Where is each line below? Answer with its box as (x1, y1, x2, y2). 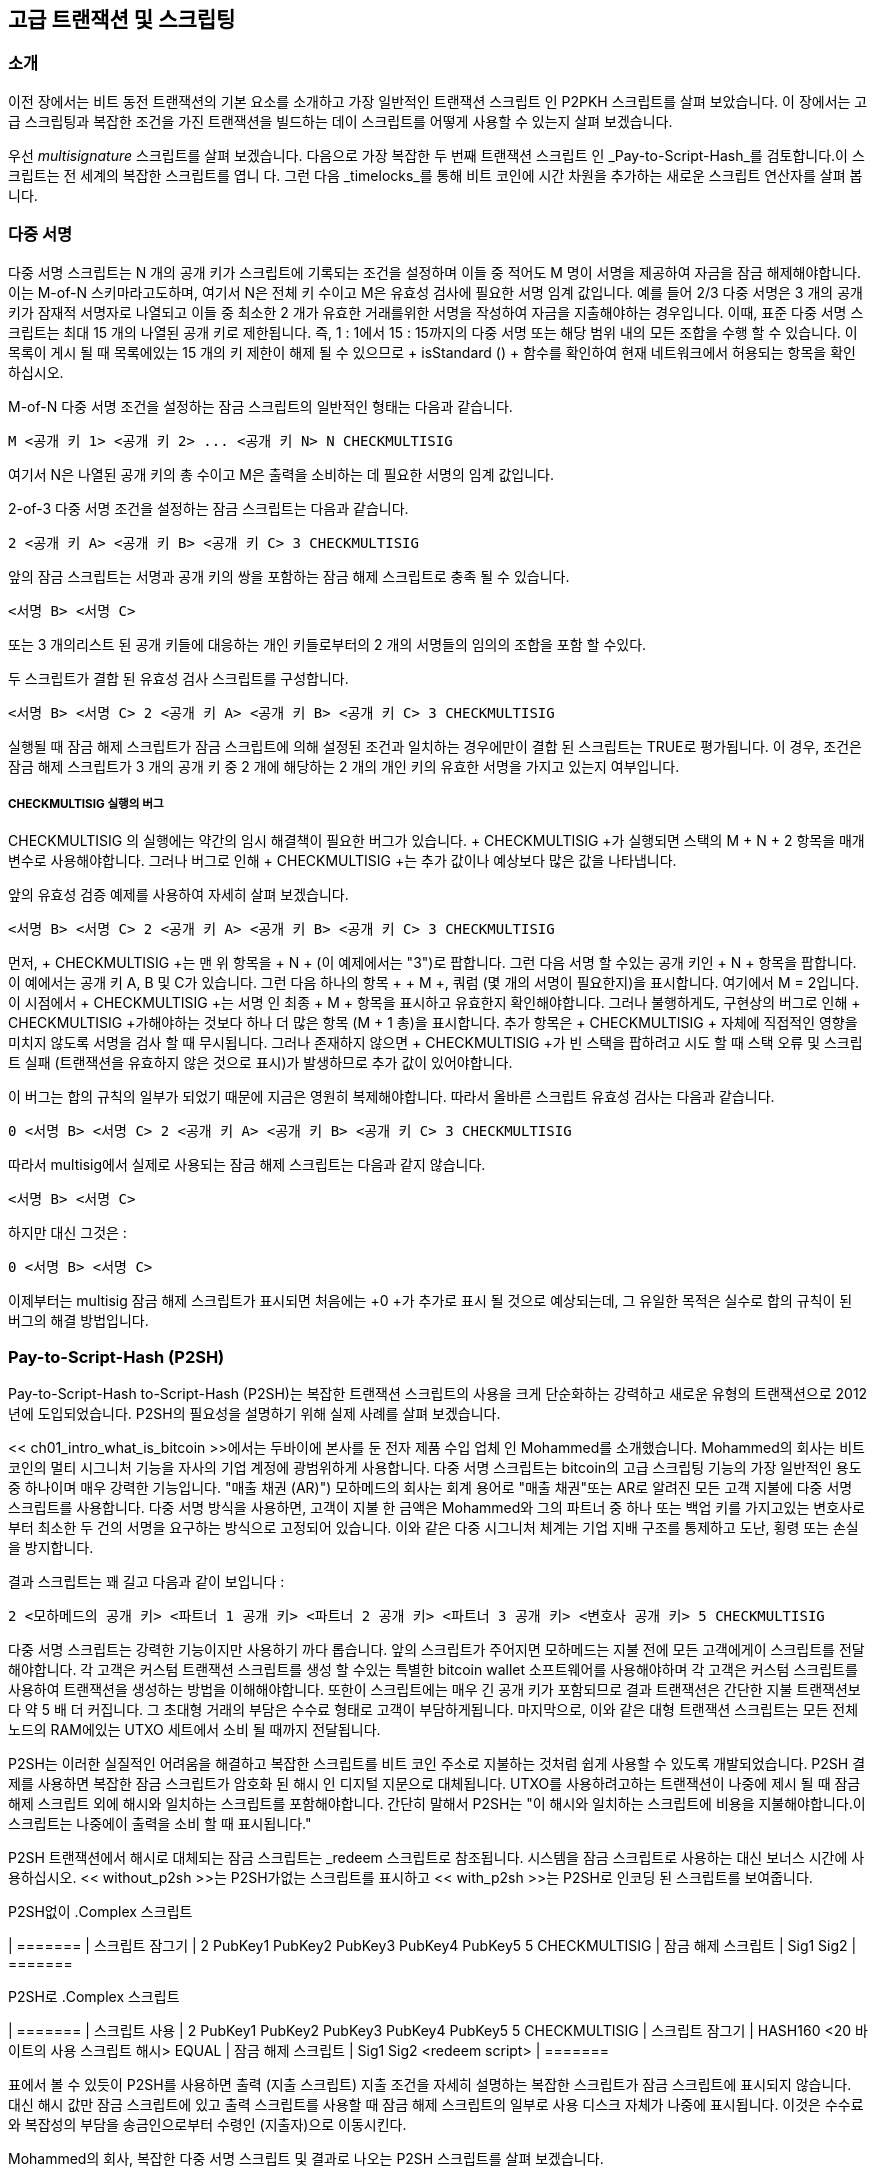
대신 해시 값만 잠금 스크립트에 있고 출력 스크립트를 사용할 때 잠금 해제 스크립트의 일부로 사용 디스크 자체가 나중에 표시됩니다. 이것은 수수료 (8, 2096, 864, 2114)
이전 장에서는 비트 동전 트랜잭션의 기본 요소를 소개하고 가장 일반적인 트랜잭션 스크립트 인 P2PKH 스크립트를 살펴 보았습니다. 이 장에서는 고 (8, 92, 868, 110)
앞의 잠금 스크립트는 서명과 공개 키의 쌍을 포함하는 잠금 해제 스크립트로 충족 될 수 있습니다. (8, 567, 570, 585)
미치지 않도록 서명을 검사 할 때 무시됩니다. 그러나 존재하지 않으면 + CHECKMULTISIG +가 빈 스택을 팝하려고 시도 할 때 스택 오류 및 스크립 (8, 1034, 863, 1052)
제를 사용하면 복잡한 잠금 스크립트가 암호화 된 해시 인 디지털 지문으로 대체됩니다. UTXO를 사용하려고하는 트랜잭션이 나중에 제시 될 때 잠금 (8, 1775, 861, 1793)
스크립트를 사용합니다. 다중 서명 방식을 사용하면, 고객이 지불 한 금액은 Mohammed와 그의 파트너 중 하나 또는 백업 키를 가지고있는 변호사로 (8, 1499, 865, 1517)
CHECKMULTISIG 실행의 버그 (8, 796, 164, 811)
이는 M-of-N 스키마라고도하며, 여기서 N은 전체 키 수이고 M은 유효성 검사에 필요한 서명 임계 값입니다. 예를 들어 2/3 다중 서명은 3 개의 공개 (8, 283, 863, 301)
